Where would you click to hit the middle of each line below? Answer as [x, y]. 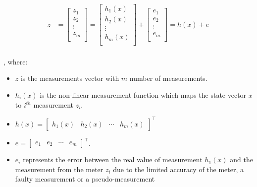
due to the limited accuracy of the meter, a [179, 169]
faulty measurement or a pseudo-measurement [85, 179]
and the [241, 159]
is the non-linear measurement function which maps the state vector [143, 94]
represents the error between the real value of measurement [113, 159]
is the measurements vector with [70, 78]
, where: [16, 61]
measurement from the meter [59, 169]
